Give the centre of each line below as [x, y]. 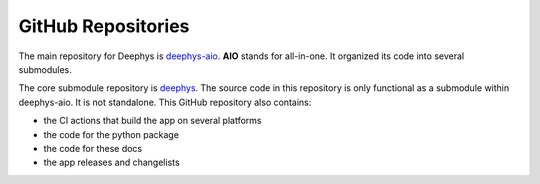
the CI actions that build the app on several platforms [152, 121]
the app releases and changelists [111, 162]
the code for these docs [93, 148]
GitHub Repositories [104, 26]
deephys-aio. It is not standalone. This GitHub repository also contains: [165, 102]
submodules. [45, 69]
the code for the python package [111, 134]
